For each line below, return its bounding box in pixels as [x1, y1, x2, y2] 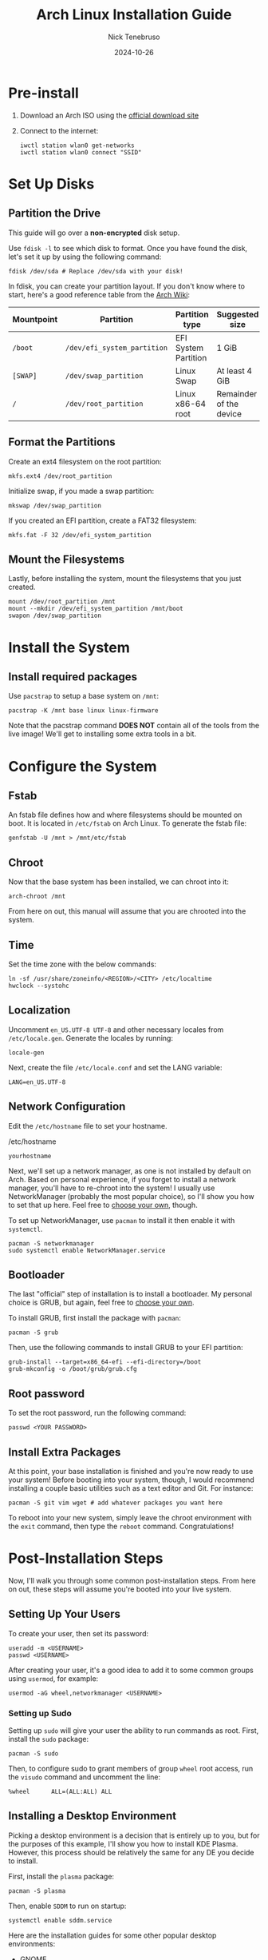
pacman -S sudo [8, 1750, 59, 1758]
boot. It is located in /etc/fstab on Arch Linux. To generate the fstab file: [8, 819, 247, 828]
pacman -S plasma [8, 1886, 66, 1895]
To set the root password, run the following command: [8, 1408, 187, 1418]
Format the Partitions [8, 436, 116, 449]
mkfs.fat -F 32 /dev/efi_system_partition [8, 531, 152, 539]
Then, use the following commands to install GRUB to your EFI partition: [8, 1343, 243, 1352]
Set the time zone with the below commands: [8, 959, 157, 969]
